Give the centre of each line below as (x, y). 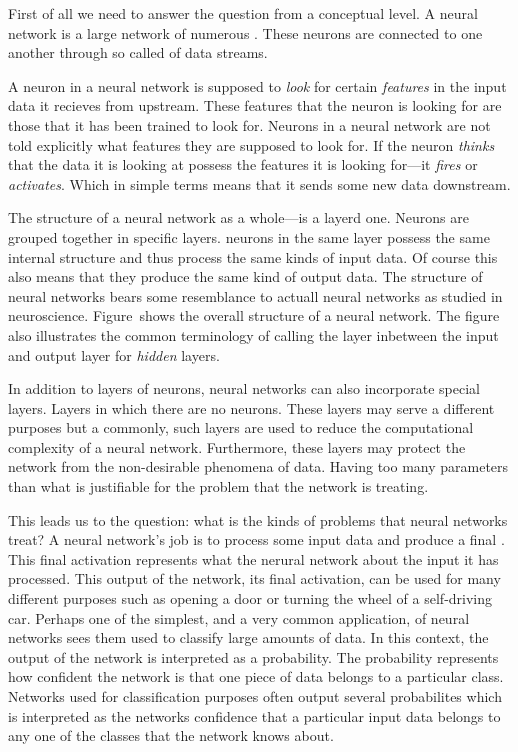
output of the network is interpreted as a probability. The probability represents (253, 656)
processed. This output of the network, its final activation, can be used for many (254, 578)
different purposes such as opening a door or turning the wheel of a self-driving (250, 598)
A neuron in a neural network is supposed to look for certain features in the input (257, 85)
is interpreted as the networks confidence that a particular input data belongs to (254, 715)
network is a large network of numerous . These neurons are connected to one (245, 32)
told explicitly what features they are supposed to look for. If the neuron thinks (251, 144)
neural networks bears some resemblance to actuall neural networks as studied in (255, 295)
